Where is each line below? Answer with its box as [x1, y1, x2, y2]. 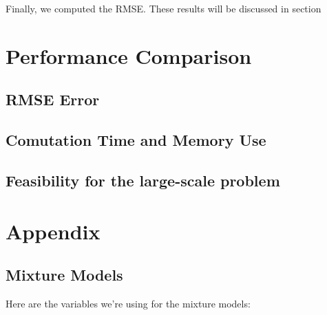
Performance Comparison [6, 41, 252, 69]
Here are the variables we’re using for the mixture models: [6, 296, 251, 310]
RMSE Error [6, 89, 100, 110]
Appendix [6, 217, 101, 245]
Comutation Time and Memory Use [6, 129, 266, 151]
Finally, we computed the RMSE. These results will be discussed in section [6, 1, 321, 15]
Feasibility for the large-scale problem [6, 169, 280, 191]
